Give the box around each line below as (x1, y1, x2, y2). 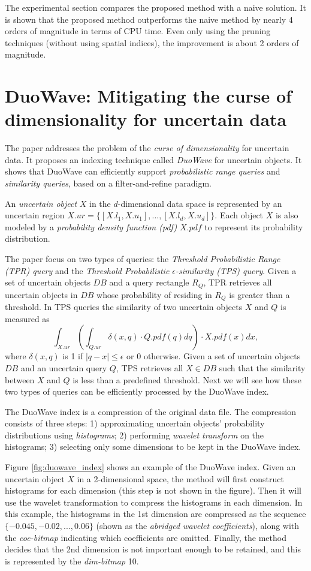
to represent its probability (204, 220, 303, 233)
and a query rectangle (109, 276, 189, 288)
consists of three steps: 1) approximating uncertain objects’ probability (5, 417, 265, 429)
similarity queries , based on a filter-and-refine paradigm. (5, 177, 212, 190)
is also (275, 209, 298, 221)
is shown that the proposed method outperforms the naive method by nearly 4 (5, 13, 293, 25)
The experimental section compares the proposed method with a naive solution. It (5, 1, 306, 13)
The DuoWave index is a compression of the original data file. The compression (5, 405, 297, 417)
